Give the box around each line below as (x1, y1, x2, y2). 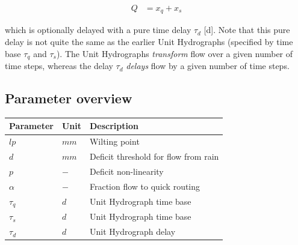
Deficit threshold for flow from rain (89, 150, 219, 163)
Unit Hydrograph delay (89, 225, 176, 238)
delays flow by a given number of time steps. (126, 59, 290, 72)
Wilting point (89, 135, 140, 148)
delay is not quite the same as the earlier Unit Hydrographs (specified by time (5, 35, 293, 48)
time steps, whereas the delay (5, 59, 113, 72)
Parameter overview (5, 89, 132, 107)
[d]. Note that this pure (203, 23, 290, 36)
